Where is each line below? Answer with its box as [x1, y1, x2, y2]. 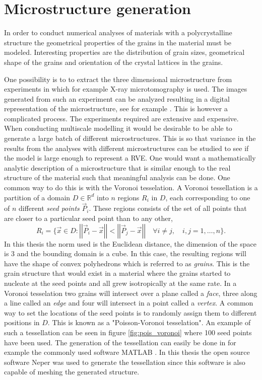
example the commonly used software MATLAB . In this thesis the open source [4, 347, 250, 357]
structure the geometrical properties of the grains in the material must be [4, 37, 231, 47]
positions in [4, 317, 40, 328]
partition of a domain [4, 192, 71, 202]
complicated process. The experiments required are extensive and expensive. [4, 113, 239, 123]
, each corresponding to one [165, 192, 250, 202]
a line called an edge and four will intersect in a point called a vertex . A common [4, 297, 253, 308]
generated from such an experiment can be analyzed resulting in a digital [4, 93, 230, 104]
